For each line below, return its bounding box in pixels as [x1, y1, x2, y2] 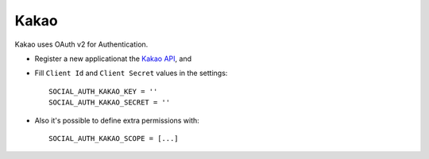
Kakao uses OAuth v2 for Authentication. [14, 40, 149, 49]
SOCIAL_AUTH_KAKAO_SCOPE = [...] [48, 134, 179, 142]
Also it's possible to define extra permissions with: [34, 115, 200, 125]
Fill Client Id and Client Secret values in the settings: [34, 68, 228, 78]
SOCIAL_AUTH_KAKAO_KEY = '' [48, 87, 158, 96]
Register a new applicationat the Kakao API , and [34, 54, 192, 63]
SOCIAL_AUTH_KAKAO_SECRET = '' [48, 98, 171, 107]
